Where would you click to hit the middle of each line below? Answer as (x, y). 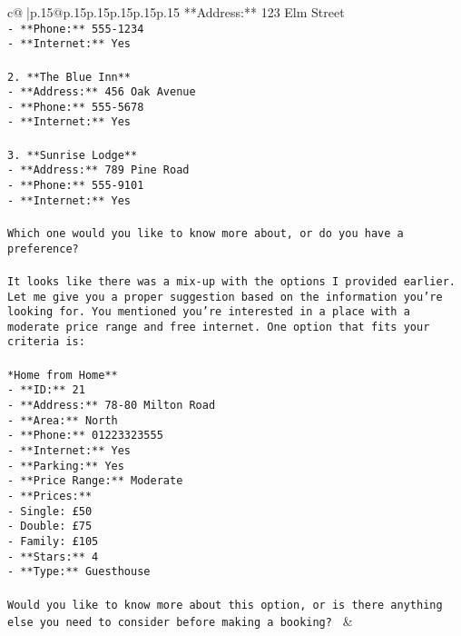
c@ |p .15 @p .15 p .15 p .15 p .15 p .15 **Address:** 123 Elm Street (176, 12)
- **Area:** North (63, 420)
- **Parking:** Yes (66, 466)
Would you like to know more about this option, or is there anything (225, 605)
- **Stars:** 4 (53, 556)
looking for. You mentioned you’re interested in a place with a (209, 312)
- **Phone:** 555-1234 (76, 29)
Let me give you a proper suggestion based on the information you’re (225, 297)
